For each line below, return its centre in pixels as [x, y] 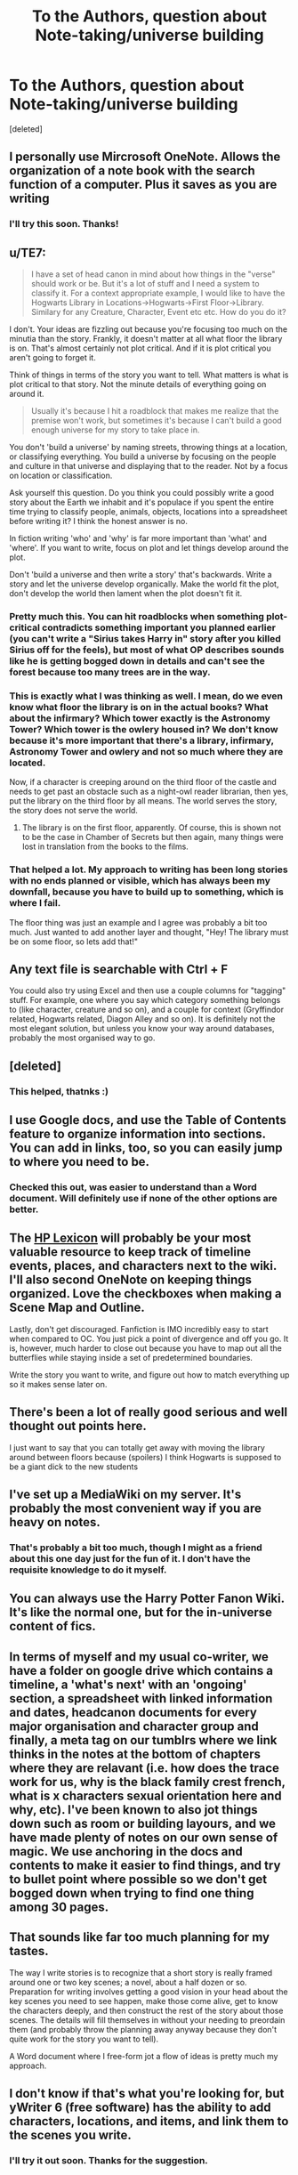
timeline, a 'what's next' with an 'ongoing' [128, 1684]
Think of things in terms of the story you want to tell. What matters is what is [149, 375]
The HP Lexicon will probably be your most [130, 1238]
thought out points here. [78, 1426]
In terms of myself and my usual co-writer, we [139, 1657]
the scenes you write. [70, 2135]
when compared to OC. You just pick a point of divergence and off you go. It [149, 1338]
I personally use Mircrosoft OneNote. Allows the [145, 157]
